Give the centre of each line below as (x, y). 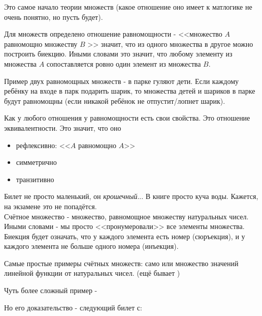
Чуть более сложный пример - (51, 290)
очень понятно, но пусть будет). (54, 17)
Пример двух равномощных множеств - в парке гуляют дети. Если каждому (122, 81)
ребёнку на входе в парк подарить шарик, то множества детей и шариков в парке (130, 91)
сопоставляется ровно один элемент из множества (124, 63)
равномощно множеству (41, 44)
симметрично (36, 162)
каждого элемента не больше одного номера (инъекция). (91, 246)
